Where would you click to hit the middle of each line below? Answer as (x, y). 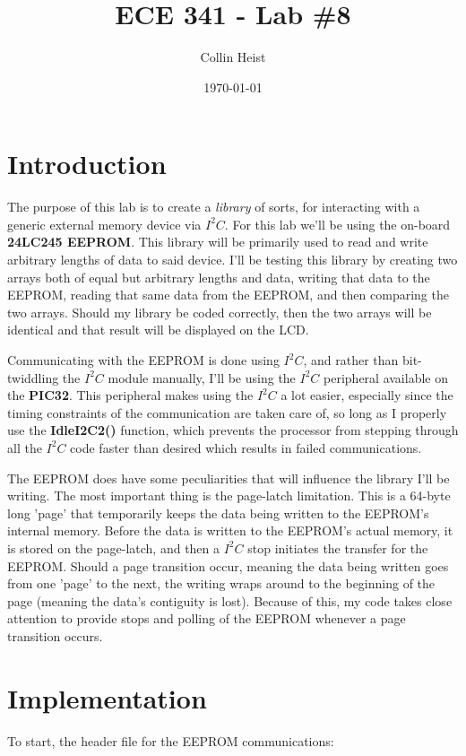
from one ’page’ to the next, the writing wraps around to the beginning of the (221, 583)
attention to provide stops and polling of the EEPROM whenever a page (207, 618)
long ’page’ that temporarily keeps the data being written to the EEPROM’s (218, 513)
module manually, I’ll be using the (202, 377)
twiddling (33, 377)
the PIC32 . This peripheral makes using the (130, 395)
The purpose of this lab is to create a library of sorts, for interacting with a (214, 207)
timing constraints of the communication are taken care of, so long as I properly (227, 412)
